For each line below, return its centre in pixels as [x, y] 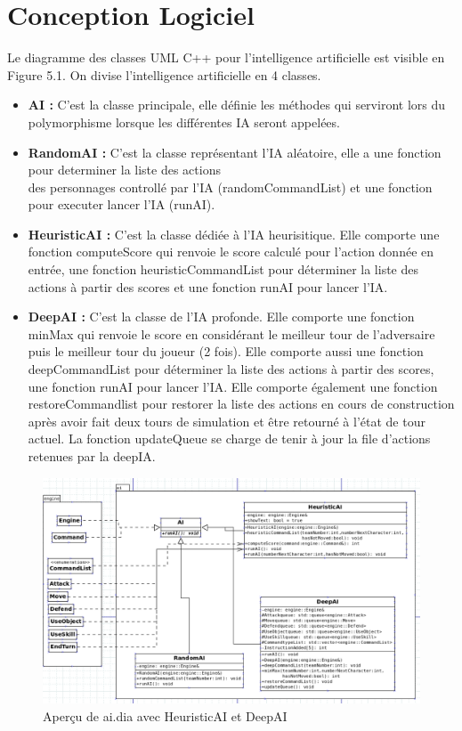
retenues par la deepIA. [92, 456]
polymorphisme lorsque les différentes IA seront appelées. [184, 122]
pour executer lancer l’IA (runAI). [122, 204]
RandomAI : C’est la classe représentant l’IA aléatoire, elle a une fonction [235, 152]
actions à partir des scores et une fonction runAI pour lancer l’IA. [208, 286]
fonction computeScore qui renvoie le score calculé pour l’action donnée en [231, 252]
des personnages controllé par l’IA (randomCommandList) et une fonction [230, 187]
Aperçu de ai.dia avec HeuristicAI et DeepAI [165, 715]
